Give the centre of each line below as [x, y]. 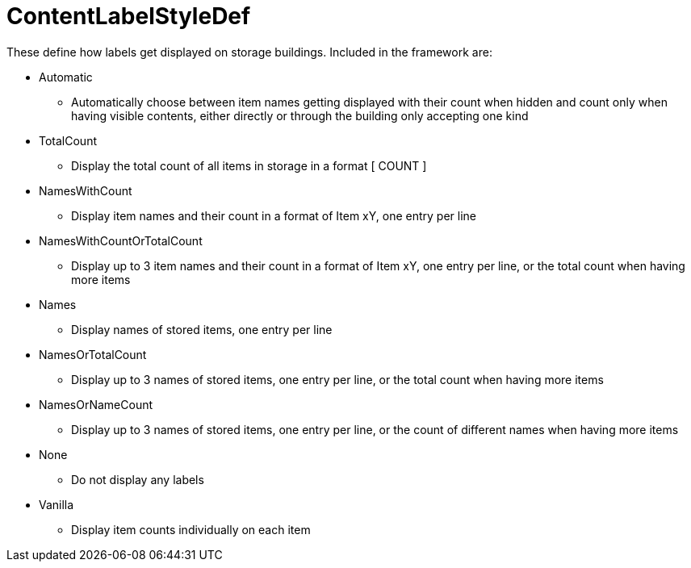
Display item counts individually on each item [191, 529]
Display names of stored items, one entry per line [202, 329]
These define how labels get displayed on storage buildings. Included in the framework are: [249, 52]
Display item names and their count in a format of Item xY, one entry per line [274, 215]
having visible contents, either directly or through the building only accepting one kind [300, 115]
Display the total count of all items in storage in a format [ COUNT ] [249, 165]
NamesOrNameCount [96, 404]
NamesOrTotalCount [93, 354]
